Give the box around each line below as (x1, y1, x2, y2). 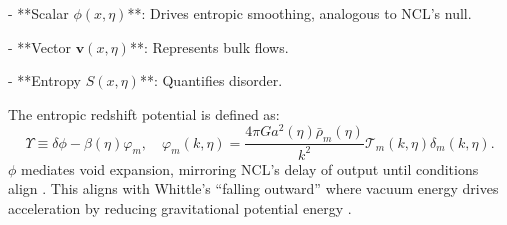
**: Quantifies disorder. (139, 70, 283, 91)
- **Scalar (8, 3, 69, 23)
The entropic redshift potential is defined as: (8, 103, 280, 124)
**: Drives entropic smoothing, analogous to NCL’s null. (127, 3, 472, 23)
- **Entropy (8, 70, 81, 91)
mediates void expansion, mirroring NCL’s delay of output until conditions (21, 158, 479, 179)
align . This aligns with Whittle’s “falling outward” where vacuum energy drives (8, 178, 499, 199)
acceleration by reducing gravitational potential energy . (8, 197, 352, 218)
